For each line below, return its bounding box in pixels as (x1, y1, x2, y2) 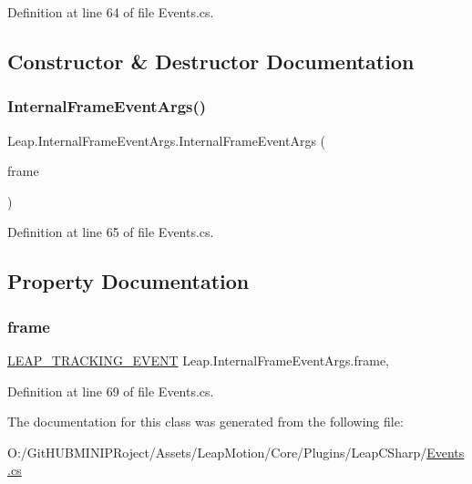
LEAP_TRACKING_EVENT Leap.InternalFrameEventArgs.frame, (7, 350, 390, 369)
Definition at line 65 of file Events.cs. (7, 222, 214, 242)
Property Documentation (7, 267, 250, 295)
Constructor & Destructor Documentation (7, 46, 415, 75)
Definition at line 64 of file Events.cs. (7, 3, 214, 21)
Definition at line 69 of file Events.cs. (7, 381, 214, 400)
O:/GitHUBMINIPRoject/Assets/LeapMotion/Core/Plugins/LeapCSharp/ (7, 442, 427, 461)
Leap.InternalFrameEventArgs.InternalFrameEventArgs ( (7, 130, 326, 149)
